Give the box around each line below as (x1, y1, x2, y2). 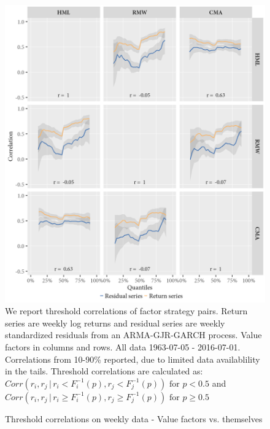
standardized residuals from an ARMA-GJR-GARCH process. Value (5, 328, 262, 341)
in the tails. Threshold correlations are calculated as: (5, 365, 203, 377)
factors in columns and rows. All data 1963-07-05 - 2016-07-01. (5, 340, 241, 353)
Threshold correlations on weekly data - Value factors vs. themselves (5, 412, 263, 425)
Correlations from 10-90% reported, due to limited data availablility (5, 352, 260, 365)
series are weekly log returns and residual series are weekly (5, 316, 225, 329)
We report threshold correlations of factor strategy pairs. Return (5, 304, 248, 317)
